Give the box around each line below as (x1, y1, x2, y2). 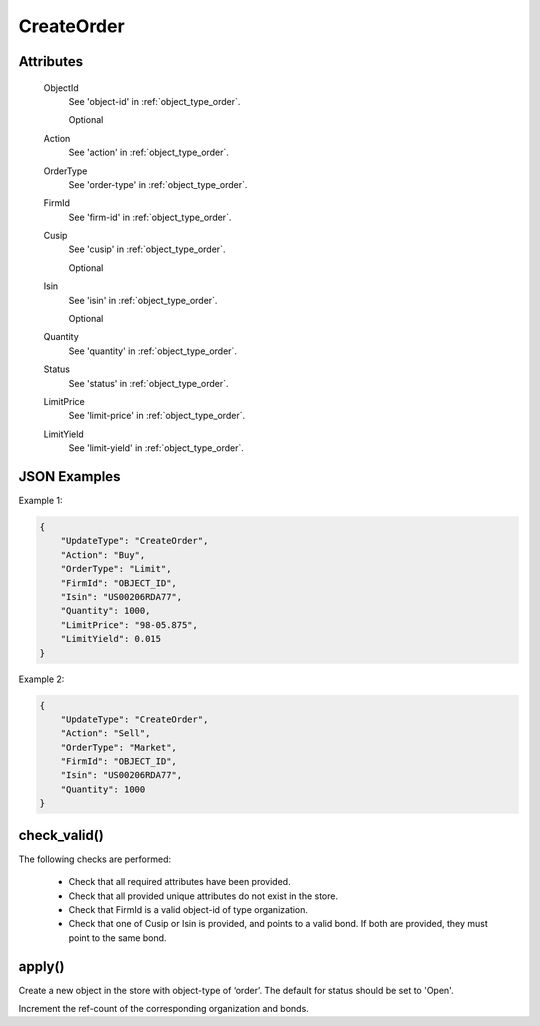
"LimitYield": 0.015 (60, 633, 162, 645)
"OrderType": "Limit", (60, 563, 172, 575)
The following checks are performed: (18, 853, 172, 865)
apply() (18, 958, 65, 975)
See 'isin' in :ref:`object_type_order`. (68, 294, 218, 306)
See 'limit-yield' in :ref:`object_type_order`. (68, 442, 245, 454)
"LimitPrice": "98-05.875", (60, 619, 199, 630)
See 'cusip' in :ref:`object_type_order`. (68, 243, 226, 255)
